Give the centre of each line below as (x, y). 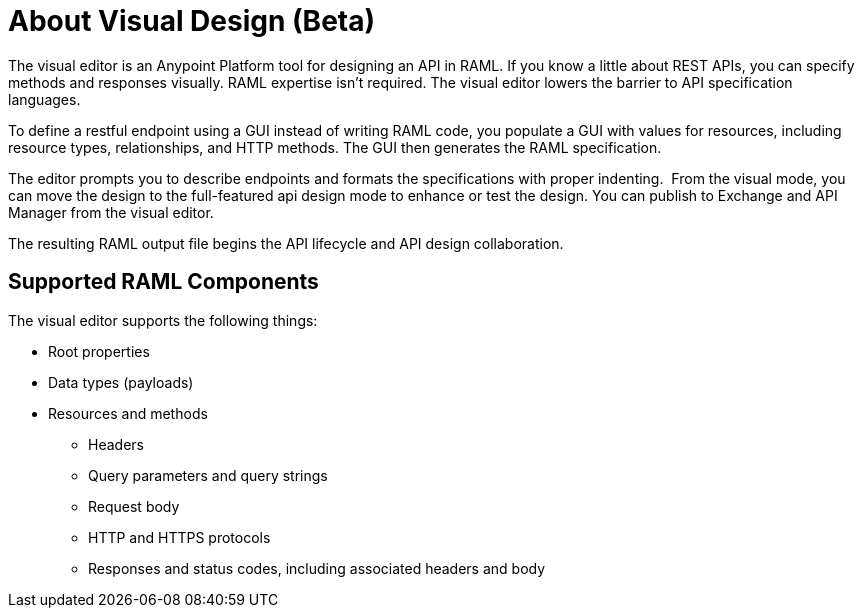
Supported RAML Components (163, 282)
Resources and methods (128, 413)
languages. (44, 99)
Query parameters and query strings (208, 475)
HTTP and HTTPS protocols (179, 537)
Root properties (99, 351)
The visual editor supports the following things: (163, 320)
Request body (134, 506)
